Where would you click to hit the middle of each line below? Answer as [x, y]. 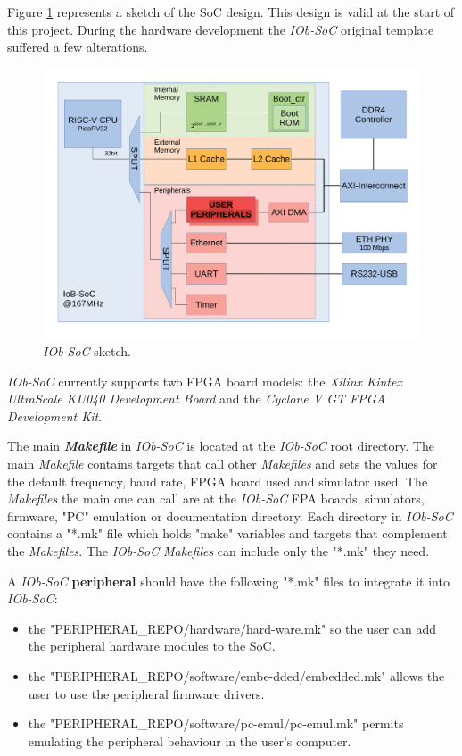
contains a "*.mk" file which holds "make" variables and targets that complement [227, 533]
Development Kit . [55, 415]
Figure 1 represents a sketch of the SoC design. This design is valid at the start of [231, 12]
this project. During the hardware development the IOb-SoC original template [221, 29]
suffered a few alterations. [78, 47]
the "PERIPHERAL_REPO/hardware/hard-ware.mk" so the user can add [232, 628]
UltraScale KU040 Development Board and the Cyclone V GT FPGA [196, 399]
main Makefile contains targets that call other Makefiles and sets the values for [223, 464]
